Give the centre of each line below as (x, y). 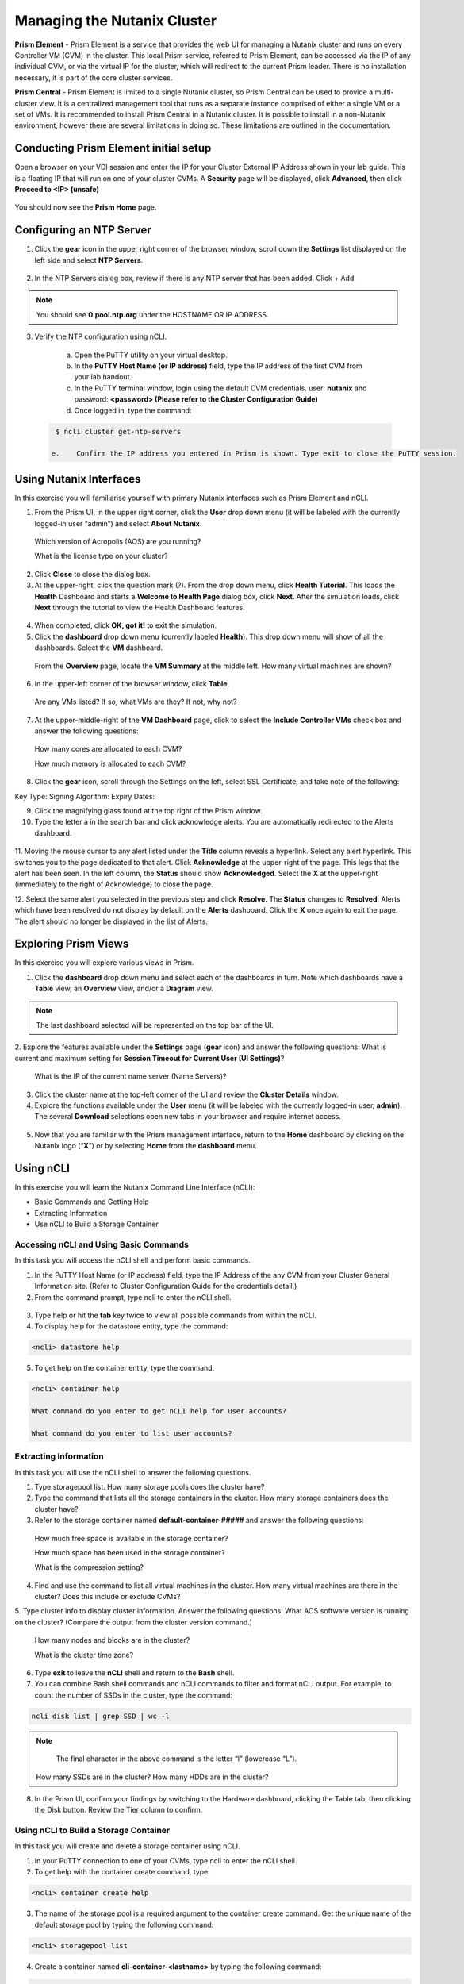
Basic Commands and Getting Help (92, 1202)
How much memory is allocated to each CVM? (110, 763)
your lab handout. (103, 377)
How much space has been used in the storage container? (130, 1552)
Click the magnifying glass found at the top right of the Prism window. (148, 811)
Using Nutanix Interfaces (78, 479)
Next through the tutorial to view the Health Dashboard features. (140, 607)
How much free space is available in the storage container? (132, 1538)
